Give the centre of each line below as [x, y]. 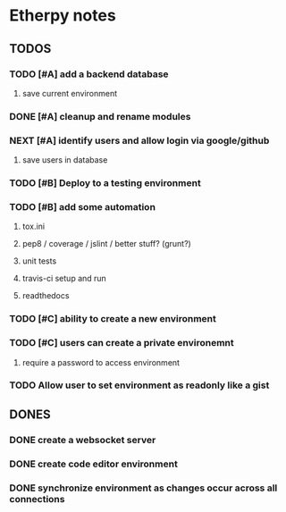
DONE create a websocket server [83, 440]
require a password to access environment [101, 362]
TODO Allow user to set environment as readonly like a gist [139, 385]
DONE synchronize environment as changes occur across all [143, 488]
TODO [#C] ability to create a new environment [113, 319]
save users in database [65, 160]
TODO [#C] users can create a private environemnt [122, 343]
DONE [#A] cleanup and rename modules [100, 116]
